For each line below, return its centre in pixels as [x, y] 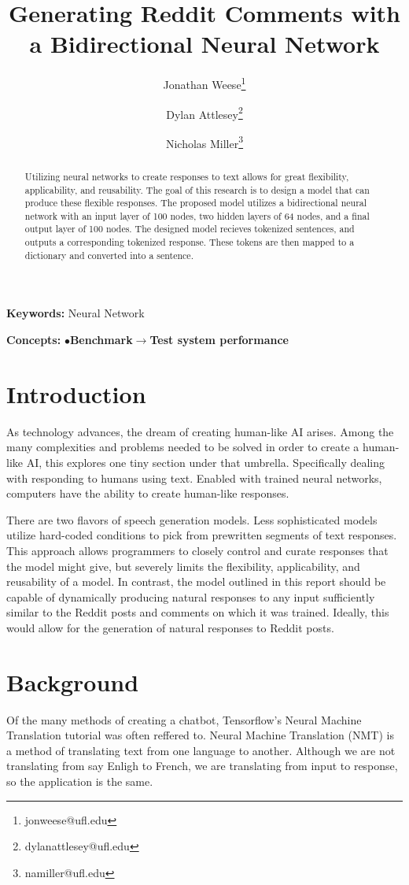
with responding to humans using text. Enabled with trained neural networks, [194, 478]
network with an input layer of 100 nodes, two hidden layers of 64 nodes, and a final [197, 215]
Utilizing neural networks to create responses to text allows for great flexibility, [187, 176]
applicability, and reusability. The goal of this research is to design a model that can [197, 189]
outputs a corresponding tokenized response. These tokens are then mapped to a [190, 242]
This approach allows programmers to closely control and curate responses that [197, 550]
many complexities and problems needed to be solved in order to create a [183, 447]
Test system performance [219, 340]
